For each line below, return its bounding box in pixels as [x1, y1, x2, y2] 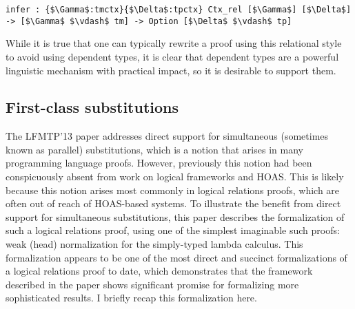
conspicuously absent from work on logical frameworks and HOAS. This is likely [6, 169, 344, 184]
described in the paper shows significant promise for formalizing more [6, 277, 299, 291]
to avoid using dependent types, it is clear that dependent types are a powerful [6, 49, 339, 63]
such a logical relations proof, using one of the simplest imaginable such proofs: [6, 223, 340, 237]
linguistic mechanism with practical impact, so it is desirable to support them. [6, 63, 336, 77]
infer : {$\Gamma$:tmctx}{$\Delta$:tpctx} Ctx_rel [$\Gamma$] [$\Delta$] [6, 5, 352, 14]
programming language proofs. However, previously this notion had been [6, 156, 312, 170]
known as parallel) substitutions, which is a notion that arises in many [6, 142, 303, 156]
